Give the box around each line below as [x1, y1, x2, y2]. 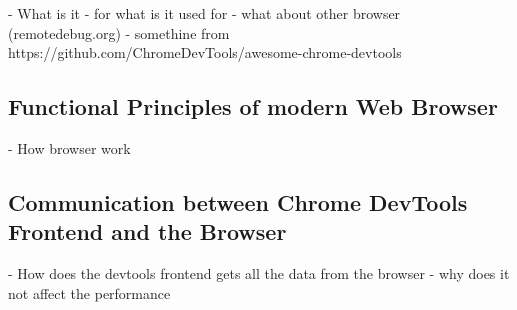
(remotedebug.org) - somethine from [8, 22, 230, 43]
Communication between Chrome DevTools [8, 186, 468, 217]
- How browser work [8, 137, 131, 158]
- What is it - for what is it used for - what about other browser [8, 3, 401, 23]
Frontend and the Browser [8, 216, 287, 247]
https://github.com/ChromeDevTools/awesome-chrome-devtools [8, 42, 402, 63]
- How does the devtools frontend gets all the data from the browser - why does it [8, 263, 510, 284]
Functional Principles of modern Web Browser [8, 91, 498, 122]
